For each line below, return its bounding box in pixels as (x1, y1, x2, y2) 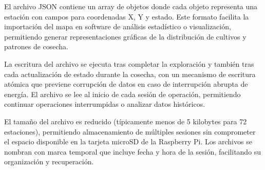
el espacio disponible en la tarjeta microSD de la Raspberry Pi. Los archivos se (4, 136, 252, 147)
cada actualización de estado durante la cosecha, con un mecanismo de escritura (4, 68, 256, 79)
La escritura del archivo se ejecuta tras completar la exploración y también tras (4, 58, 254, 69)
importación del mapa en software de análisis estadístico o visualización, (4, 21, 231, 32)
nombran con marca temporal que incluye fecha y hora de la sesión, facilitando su (4, 146, 261, 157)
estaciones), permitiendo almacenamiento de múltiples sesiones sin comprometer (4, 126, 256, 137)
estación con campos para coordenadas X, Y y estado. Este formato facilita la (4, 11, 249, 22)
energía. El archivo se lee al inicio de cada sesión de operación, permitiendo (4, 88, 241, 99)
